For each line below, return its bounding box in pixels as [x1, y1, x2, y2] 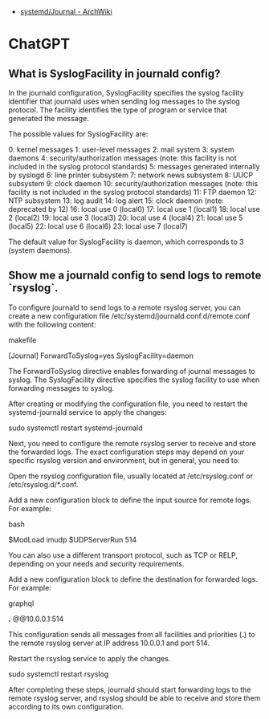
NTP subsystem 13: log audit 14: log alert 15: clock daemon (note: [8, 196, 225, 205]
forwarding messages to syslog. [8, 383, 115, 392]
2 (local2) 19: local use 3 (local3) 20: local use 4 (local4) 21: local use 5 [8, 213, 243, 222]
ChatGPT [8, 35, 71, 53]
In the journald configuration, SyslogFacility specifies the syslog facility [8, 88, 244, 97]
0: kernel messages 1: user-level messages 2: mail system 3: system [8, 144, 234, 154]
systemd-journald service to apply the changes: [8, 407, 167, 416]
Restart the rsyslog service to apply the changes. [8, 653, 171, 663]
